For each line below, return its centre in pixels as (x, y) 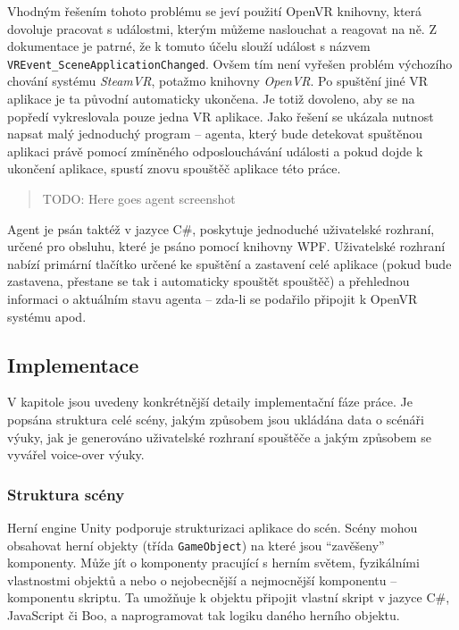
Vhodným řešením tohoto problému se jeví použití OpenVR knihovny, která (215, 11)
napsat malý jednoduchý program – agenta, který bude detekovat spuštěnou (215, 134)
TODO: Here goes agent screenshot (139, 198)
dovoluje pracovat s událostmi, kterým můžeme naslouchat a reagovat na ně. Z (222, 28)
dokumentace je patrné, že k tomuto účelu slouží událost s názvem (189, 46)
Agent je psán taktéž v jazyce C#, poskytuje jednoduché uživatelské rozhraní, (221, 228)
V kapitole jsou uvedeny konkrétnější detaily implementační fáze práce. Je (210, 402)
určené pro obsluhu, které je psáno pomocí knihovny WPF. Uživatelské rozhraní (226, 246)
